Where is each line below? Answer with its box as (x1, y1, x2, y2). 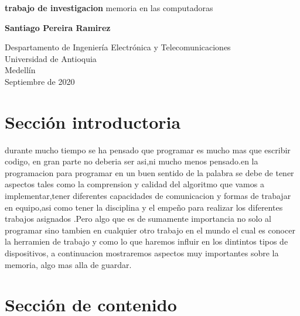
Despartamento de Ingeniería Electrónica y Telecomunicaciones (5, 41, 231, 53)
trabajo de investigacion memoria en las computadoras (5, 2, 213, 13)
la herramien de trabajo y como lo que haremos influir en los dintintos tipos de (5, 235, 288, 248)
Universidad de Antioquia (5, 52, 97, 64)
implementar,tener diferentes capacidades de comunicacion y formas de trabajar (5, 190, 291, 202)
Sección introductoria (5, 109, 181, 133)
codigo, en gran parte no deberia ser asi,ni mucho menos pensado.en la (5, 155, 258, 167)
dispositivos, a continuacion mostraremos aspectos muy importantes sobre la (5, 247, 279, 259)
